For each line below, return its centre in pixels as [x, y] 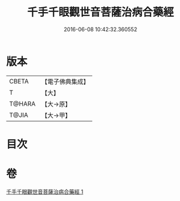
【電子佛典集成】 [65, 82]
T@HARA [22, 104]
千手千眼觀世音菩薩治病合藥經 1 [45, 191]
